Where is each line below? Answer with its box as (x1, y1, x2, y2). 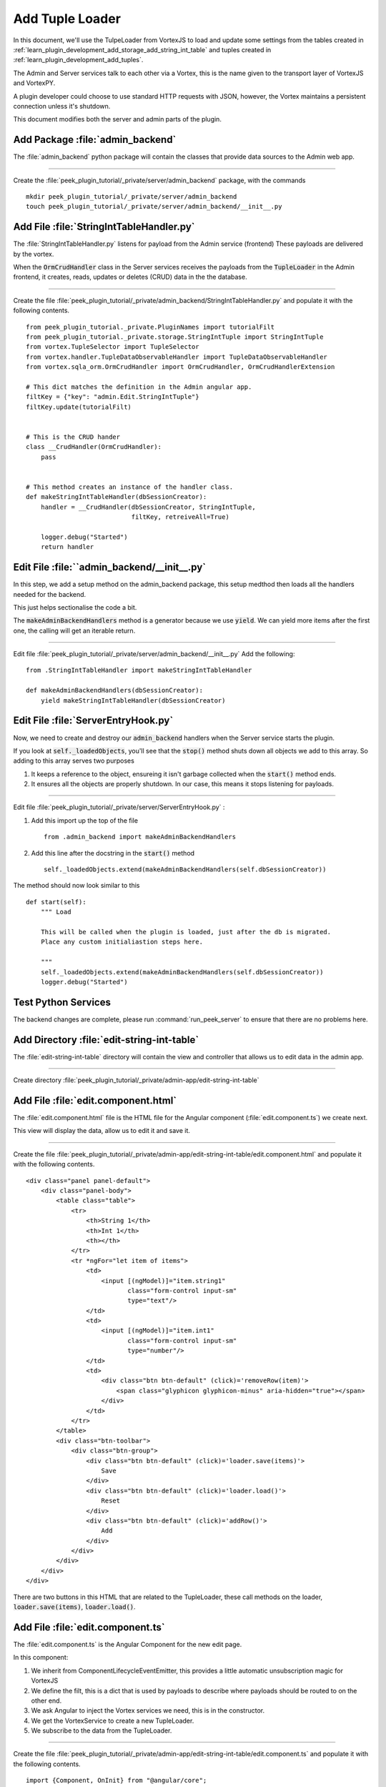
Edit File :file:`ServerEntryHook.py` (13, 715, 174, 727)
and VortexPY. (13, 79, 56, 87)
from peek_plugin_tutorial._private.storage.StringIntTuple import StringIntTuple (26, 333, 324, 341)
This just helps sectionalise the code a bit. (13, 603, 137, 611)
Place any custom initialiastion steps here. (40, 938, 204, 946)
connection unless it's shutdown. (13, 102, 111, 110)
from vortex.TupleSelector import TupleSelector (26, 343, 199, 351)
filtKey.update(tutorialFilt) (26, 402, 132, 411)
